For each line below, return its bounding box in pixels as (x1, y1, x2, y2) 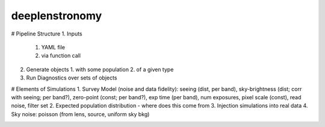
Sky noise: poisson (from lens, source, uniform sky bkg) (11, 110, 150, 117)
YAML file (41, 43, 66, 51)
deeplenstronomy (11, 9, 102, 22)
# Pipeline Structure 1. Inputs (11, 30, 82, 37)
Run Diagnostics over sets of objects (26, 74, 117, 81)
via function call (41, 52, 81, 60)
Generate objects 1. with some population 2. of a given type (26, 66, 174, 73)
